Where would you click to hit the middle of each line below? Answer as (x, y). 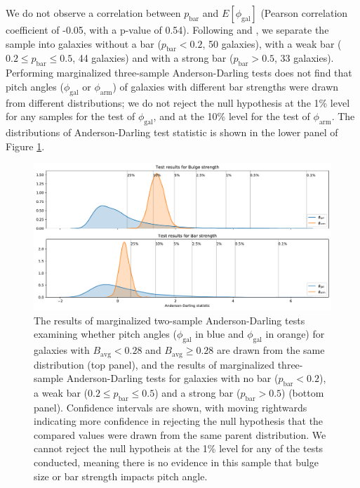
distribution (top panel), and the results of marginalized (154, 364)
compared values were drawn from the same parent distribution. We (180, 434)
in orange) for (295, 334)
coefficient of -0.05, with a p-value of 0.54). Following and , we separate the (167, 29)
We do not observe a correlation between (93, 13)
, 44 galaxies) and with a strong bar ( (153, 58)
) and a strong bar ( (198, 392)
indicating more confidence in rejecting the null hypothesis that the (179, 421)
